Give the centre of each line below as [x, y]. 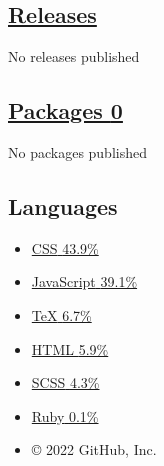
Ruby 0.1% [65, 415]
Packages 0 [65, 110]
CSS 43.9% [65, 247]
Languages [63, 205]
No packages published [77, 152]
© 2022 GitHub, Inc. [94, 449]
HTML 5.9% [70, 348]
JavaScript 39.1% [84, 281]
